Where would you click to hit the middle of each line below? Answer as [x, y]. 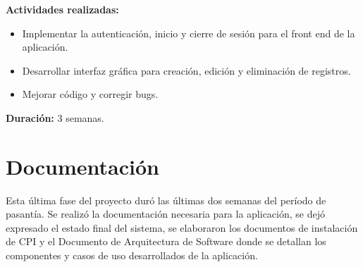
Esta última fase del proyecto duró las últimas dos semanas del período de [166, 200]
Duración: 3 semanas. [55, 117]
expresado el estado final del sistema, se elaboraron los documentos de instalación [182, 227]
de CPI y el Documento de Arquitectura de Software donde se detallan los [166, 241]
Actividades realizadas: [62, 9]
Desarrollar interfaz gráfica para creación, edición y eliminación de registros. [186, 70]
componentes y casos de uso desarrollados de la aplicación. [132, 255]
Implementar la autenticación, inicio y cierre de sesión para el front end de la [189, 33]
